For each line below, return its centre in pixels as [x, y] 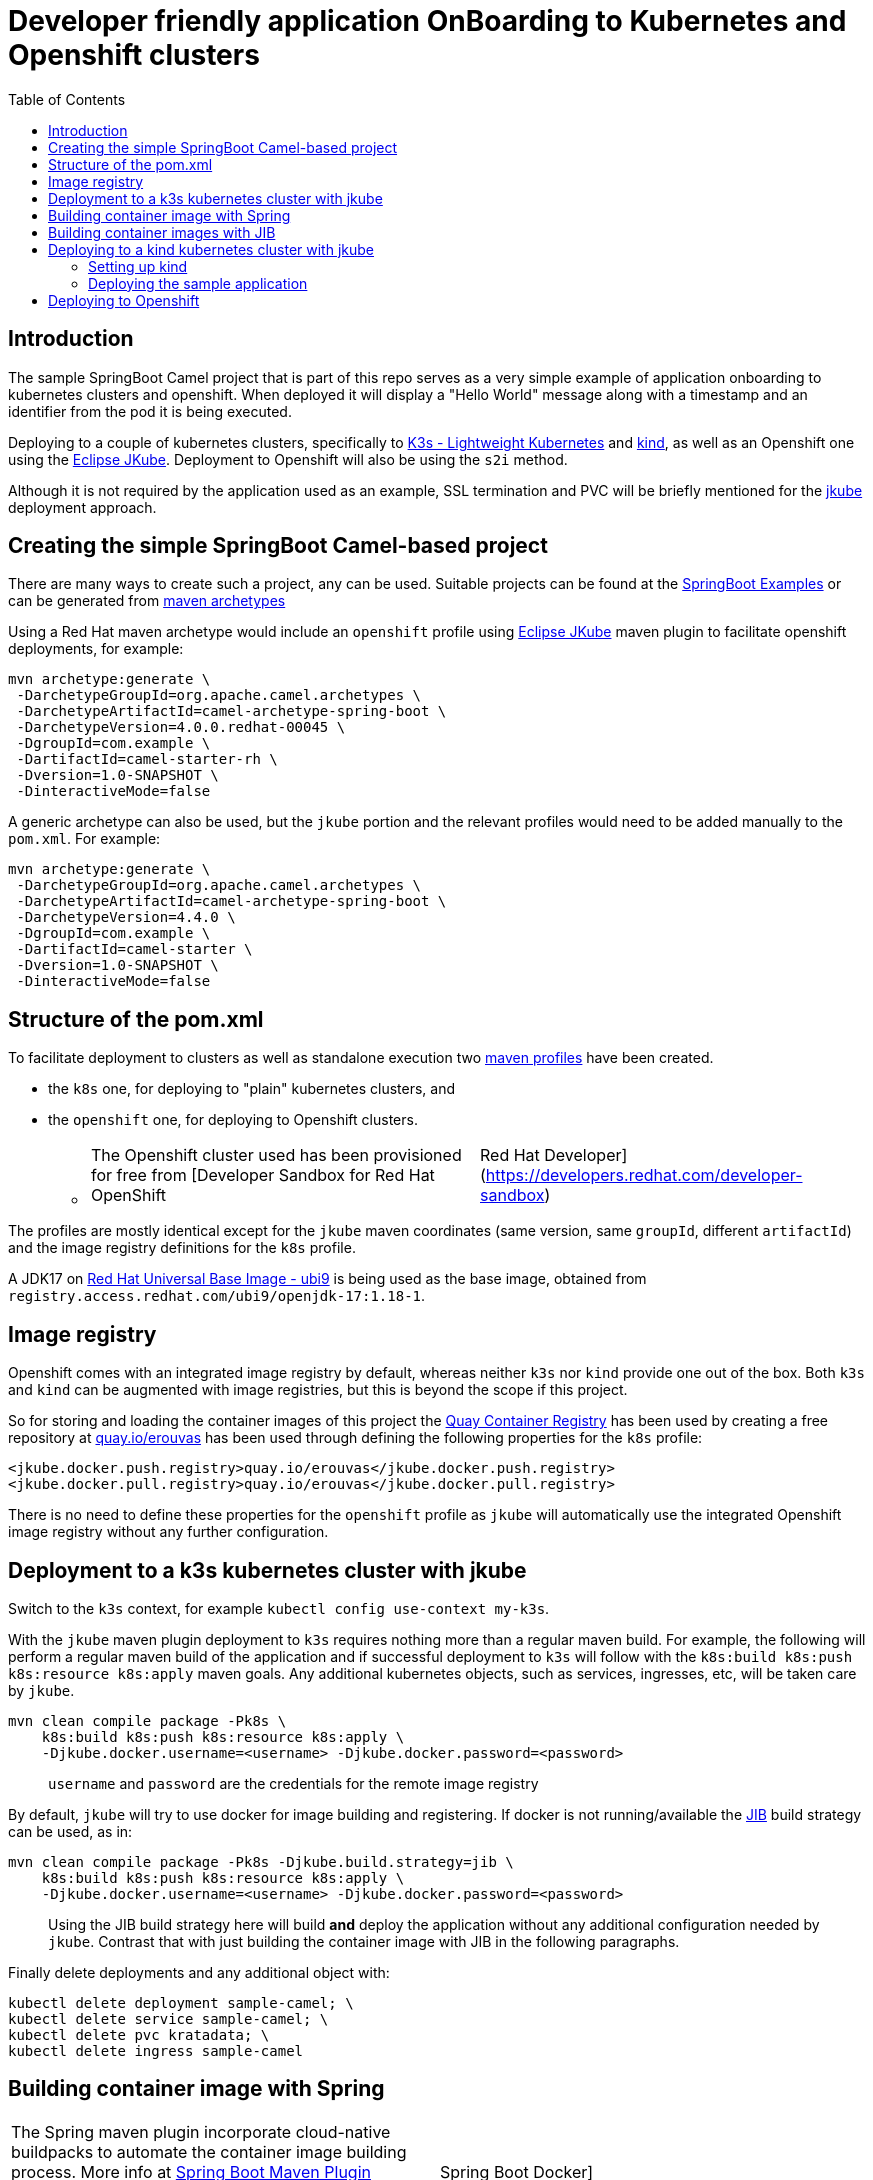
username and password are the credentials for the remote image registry [293, 1783]
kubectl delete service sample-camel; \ [168, 2018]
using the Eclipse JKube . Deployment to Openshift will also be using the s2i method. [288, 459]
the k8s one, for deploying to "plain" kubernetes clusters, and [252, 1089]
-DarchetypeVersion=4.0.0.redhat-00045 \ [181, 727]
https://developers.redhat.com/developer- [644, 1175]
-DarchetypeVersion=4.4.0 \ [126, 917]
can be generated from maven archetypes [147, 601]
